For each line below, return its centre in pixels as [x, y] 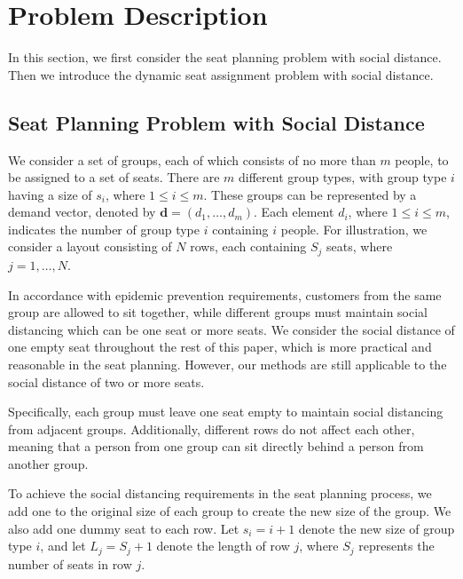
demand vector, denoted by [82, 212]
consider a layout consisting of [90, 246]
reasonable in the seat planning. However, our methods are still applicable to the [228, 364]
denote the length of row [223, 546]
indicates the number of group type [104, 229]
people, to [422, 159]
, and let [63, 546]
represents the [396, 546]
